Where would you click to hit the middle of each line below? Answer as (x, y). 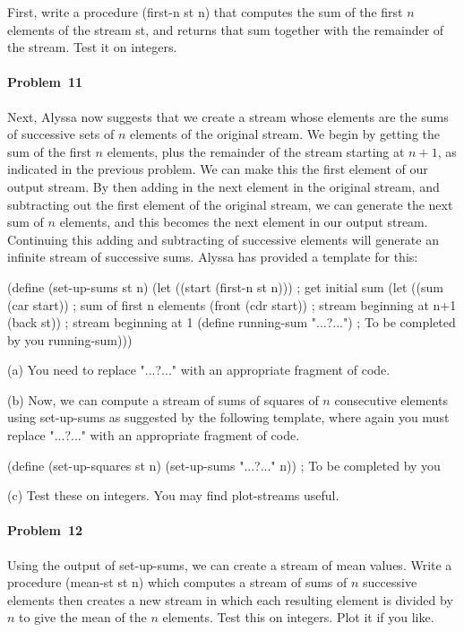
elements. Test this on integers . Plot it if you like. (298, 617)
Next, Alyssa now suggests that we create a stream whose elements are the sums (228, 116)
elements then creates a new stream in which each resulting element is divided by (230, 599)
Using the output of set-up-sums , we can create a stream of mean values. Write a (230, 564)
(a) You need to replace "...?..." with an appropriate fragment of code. (199, 370)
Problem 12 (45, 530)
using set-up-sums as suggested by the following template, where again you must (228, 417)
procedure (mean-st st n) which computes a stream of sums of (177, 582)
